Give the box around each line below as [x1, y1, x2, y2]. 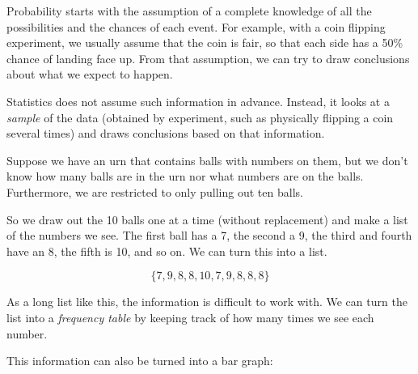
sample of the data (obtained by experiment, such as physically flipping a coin [6, 108, 394, 125]
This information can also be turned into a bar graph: [6, 352, 273, 369]
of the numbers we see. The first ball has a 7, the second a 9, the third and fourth [6, 227, 412, 244]
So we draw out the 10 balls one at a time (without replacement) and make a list [6, 210, 408, 227]
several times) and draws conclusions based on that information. [6, 125, 325, 142]
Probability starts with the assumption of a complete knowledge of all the [6, 2, 372, 19]
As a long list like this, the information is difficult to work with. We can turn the [6, 293, 407, 310]
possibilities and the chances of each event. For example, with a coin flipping [6, 18, 386, 35]
